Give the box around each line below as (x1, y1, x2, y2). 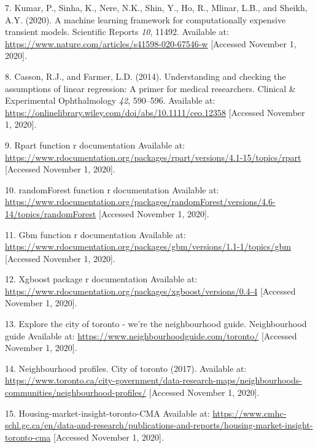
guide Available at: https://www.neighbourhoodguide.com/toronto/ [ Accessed (5, 329, 297, 342)
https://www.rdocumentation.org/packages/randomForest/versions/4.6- (5, 195, 276, 208)
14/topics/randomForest (5, 207, 96, 220)
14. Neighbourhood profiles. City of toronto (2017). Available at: (5, 361, 247, 374)
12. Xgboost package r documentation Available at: (5, 272, 198, 285)
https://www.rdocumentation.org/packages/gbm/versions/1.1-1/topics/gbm (5, 240, 292, 253)
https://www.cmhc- (212, 406, 287, 419)
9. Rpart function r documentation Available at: (5, 138, 185, 151)
